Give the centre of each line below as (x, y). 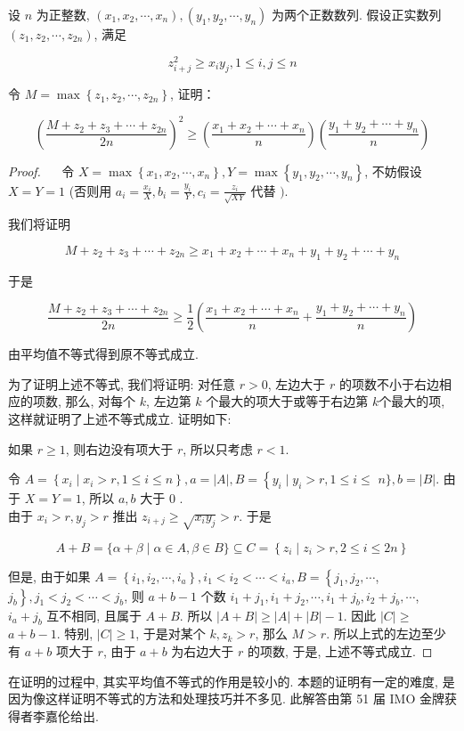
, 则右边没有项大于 (119, 448)
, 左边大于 (297, 383)
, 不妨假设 (393, 171)
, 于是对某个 (171, 634)
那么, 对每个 (101, 401)
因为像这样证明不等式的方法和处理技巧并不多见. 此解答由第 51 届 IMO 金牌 (226, 699)
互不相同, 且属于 (94, 615)
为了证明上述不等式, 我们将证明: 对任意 (122, 383)
